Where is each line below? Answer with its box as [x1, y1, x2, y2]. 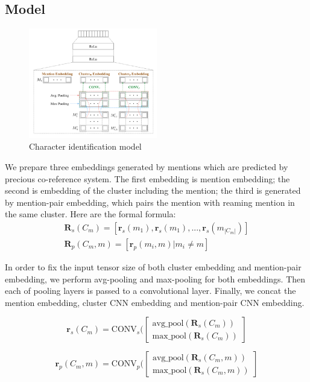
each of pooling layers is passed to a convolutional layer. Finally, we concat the [5, 284, 296, 297]
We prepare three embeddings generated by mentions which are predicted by [5, 161, 288, 173]
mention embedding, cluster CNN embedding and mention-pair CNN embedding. [5, 296, 305, 308]
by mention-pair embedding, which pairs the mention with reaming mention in [5, 196, 295, 208]
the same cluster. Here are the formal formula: [5, 208, 176, 220]
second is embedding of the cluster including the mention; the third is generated [5, 184, 301, 197]
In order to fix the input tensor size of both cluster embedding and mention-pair [5, 261, 302, 273]
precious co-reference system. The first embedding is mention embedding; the [5, 172, 290, 185]
